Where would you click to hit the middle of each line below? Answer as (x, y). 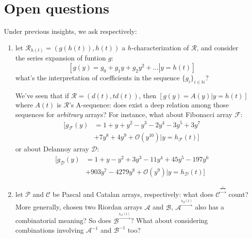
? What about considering (169, 220)
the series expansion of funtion (60, 58)
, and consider (218, 47)
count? (238, 194)
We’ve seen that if (42, 95)
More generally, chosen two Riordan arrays (79, 207)
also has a (210, 207)
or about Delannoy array (52, 149)
